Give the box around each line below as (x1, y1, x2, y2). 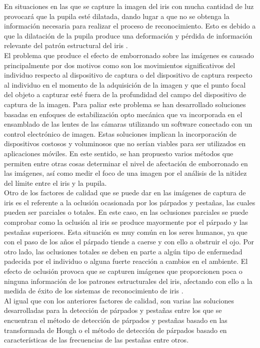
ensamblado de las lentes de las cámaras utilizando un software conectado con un (4, 119, 252, 129)
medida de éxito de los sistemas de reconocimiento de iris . (4, 285, 183, 296)
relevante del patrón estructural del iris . (4, 40, 128, 51)
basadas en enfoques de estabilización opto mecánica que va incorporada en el (4, 109, 242, 119)
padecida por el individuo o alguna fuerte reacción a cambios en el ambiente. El (4, 256, 248, 266)
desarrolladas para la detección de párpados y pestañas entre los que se (4, 305, 222, 315)
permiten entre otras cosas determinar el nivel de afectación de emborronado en (4, 158, 248, 168)
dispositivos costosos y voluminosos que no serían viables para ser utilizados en (4, 138, 246, 149)
